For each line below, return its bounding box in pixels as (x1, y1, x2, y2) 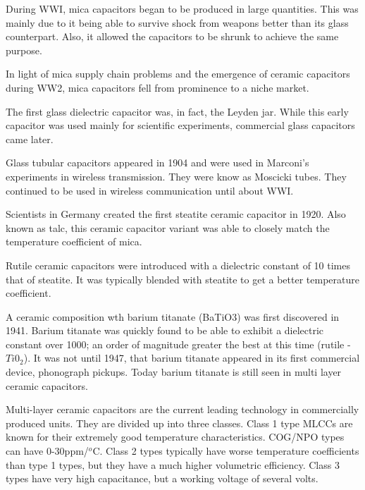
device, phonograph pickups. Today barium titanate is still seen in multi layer (6, 365, 342, 379)
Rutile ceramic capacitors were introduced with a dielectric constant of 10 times (6, 257, 351, 272)
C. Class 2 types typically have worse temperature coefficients (92, 443, 359, 458)
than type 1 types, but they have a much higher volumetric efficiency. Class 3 (6, 457, 340, 472)
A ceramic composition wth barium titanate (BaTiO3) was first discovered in (6, 309, 340, 324)
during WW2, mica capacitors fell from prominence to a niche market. (6, 80, 309, 94)
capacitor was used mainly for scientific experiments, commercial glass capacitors (6, 118, 355, 133)
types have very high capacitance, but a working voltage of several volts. (6, 471, 318, 486)
